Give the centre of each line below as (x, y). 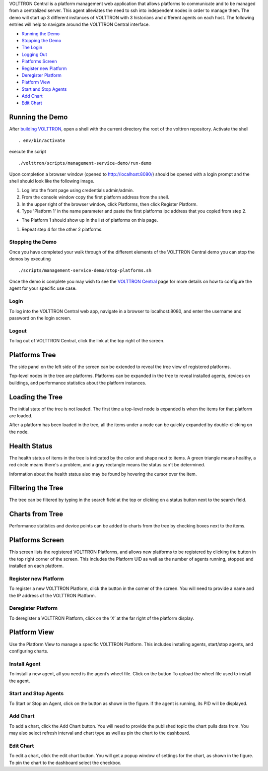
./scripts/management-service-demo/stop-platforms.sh (85, 270)
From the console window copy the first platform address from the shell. (96, 197)
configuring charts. (29, 651)
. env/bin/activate (42, 140)
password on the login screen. (40, 318)
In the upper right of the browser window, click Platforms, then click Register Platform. (110, 204)
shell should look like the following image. (52, 181)
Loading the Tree (36, 397)
